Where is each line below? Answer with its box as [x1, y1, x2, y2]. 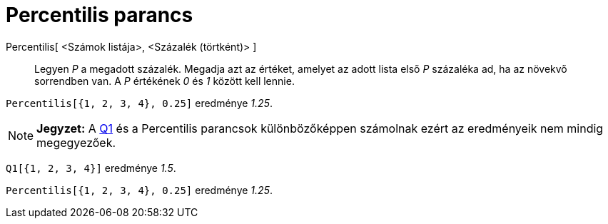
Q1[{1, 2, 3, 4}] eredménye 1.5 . [6, 161, 176, 174]
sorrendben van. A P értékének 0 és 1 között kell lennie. [34, 74, 295, 87]
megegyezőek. [36, 135, 116, 150]
